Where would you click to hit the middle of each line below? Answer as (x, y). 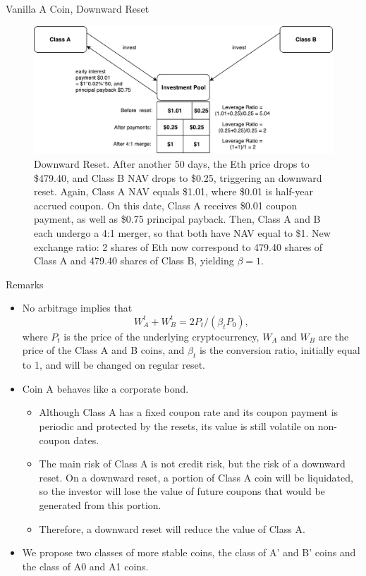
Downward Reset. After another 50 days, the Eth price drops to (172, 163)
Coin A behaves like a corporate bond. (105, 388)
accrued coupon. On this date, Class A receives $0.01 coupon (166, 205)
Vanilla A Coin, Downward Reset (78, 8)
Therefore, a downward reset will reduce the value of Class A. (172, 528)
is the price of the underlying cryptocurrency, (161, 336)
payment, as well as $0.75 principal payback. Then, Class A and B (177, 219)
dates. (86, 440)
